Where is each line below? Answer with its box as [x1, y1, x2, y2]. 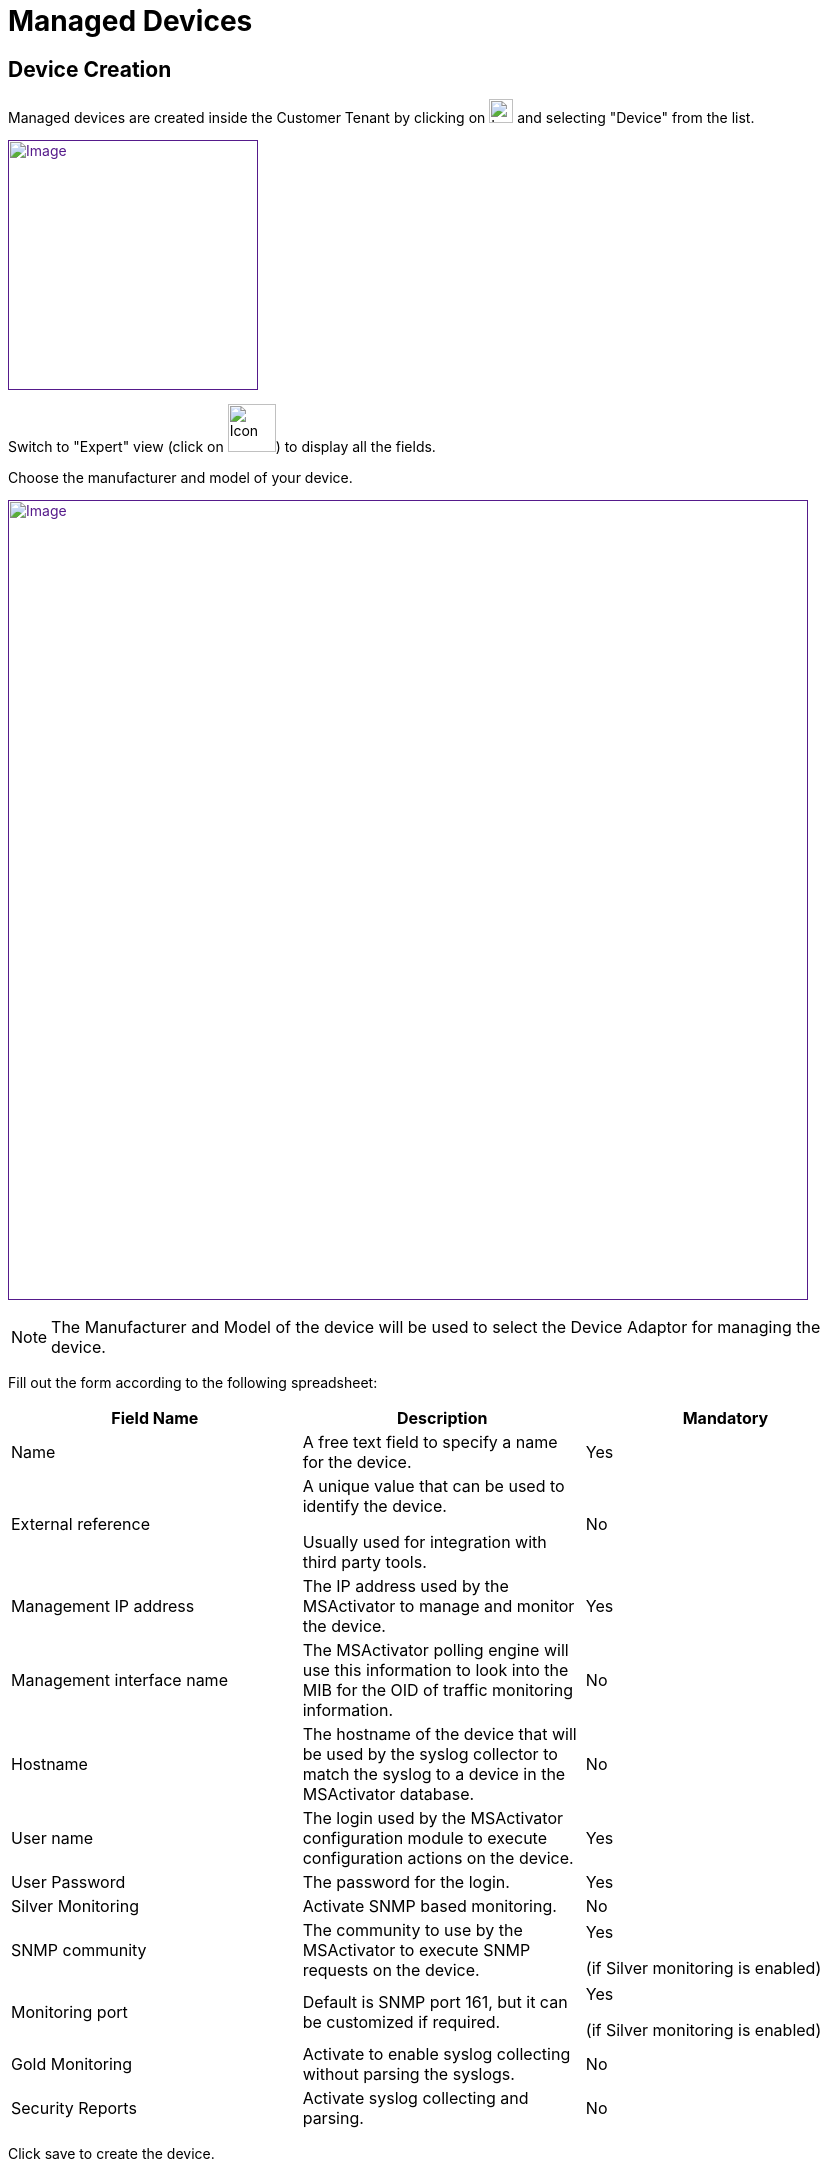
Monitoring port [11, 2002, 128, 2023]
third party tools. [302, 1552, 427, 1573]
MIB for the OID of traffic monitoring [302, 1680, 573, 1701]
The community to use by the [302, 1920, 523, 1941]
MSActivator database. [302, 1784, 475, 1805]
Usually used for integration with [302, 1532, 547, 1553]
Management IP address [11, 1596, 195, 1617]
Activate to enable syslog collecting [302, 2044, 571, 2065]
